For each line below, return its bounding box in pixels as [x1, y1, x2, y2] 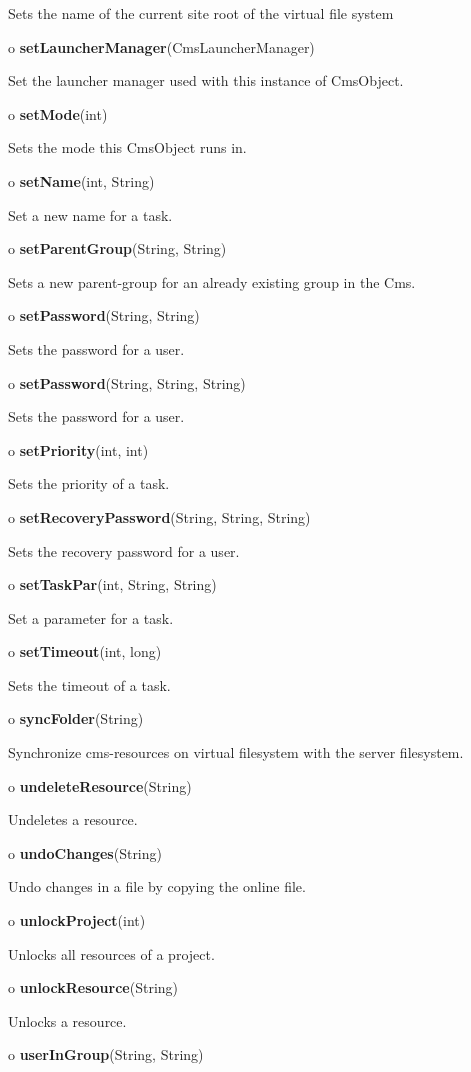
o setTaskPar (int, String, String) [8, 574, 217, 595]
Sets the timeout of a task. [8, 674, 171, 695]
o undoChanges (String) [8, 842, 162, 863]
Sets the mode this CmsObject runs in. [8, 137, 247, 158]
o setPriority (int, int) [8, 439, 149, 460]
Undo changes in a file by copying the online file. [8, 876, 306, 897]
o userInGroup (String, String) [8, 1044, 204, 1065]
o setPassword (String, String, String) [8, 372, 246, 393]
